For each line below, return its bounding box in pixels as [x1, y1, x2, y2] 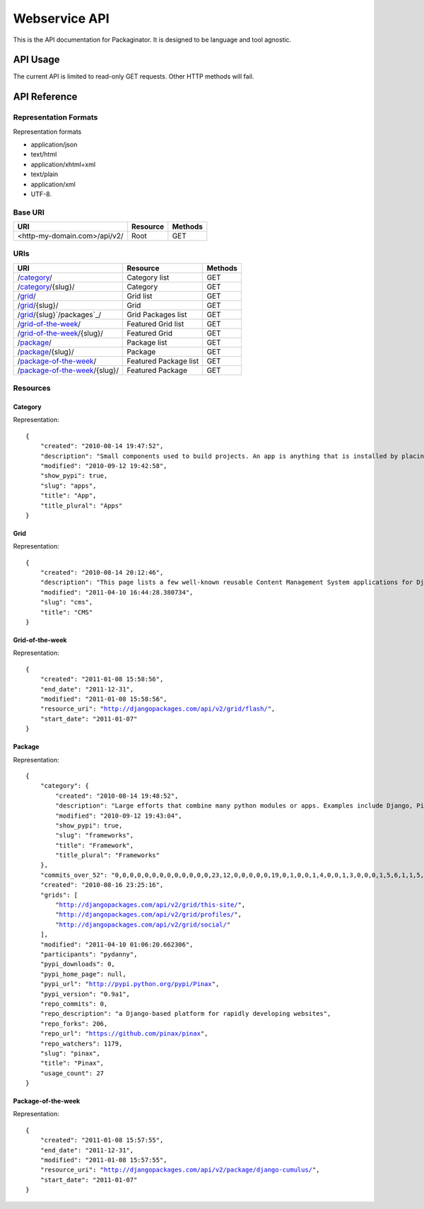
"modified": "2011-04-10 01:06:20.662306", [40, 940, 194, 949]
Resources [13, 383, 51, 393]
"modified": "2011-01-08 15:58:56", [40, 695, 167, 703]
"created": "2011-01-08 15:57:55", [40, 1136, 164, 1145]
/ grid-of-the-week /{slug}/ [17, 328, 104, 338]
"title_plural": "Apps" [40, 501, 123, 510]
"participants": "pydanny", [40, 950, 138, 958]
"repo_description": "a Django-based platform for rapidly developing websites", [40, 1009, 331, 1018]
